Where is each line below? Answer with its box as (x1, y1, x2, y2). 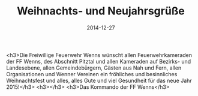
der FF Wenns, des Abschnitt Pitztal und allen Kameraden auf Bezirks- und (6, 58, 191, 65)
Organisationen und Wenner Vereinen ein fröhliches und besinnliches (6, 70, 178, 77)
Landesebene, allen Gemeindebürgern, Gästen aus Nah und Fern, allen (6, 64, 182, 71)
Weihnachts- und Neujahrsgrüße (17, 4, 185, 18)
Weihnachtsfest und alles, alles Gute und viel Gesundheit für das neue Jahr (6, 77, 192, 84)
